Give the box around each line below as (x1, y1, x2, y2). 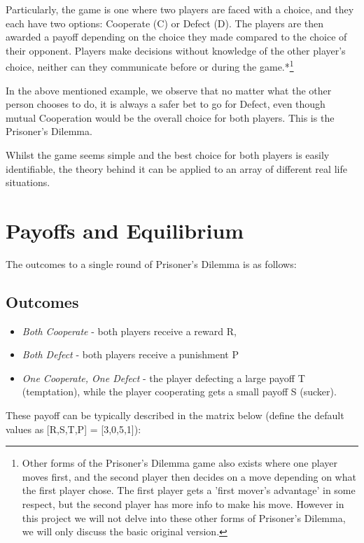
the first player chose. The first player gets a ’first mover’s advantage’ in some (22, 483, 356, 498)
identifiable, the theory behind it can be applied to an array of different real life (6, 161, 347, 176)
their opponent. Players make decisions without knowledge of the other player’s (6, 43, 346, 57)
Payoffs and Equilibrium (6, 216, 244, 244)
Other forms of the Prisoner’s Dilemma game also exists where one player (22, 456, 337, 470)
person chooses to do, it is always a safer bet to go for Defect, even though (6, 97, 325, 111)
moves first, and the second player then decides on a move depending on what (22, 469, 356, 484)
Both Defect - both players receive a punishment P (22, 347, 239, 362)
